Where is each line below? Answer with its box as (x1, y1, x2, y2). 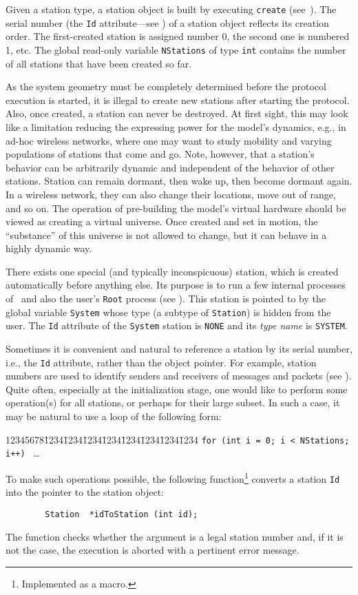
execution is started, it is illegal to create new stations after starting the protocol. (6, 92, 350, 107)
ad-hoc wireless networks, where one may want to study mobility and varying (6, 133, 332, 147)
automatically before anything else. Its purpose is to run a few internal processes (6, 278, 346, 292)
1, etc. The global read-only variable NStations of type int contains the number (6, 42, 346, 56)
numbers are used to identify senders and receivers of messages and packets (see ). (6, 368, 352, 383)
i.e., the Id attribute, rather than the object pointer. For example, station (6, 355, 317, 369)
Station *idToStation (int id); (45, 509, 198, 519)
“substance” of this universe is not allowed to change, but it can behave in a (6, 227, 327, 242)
